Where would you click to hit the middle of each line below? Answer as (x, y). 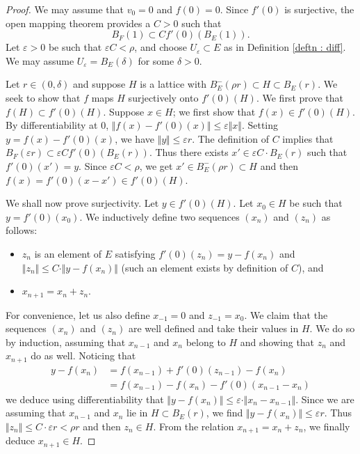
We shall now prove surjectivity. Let (82, 203)
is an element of (68, 253)
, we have (134, 138)
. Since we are (325, 399)
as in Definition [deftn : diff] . (285, 47)
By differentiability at (52, 125)
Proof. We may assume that (65, 9)
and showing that (277, 342)
